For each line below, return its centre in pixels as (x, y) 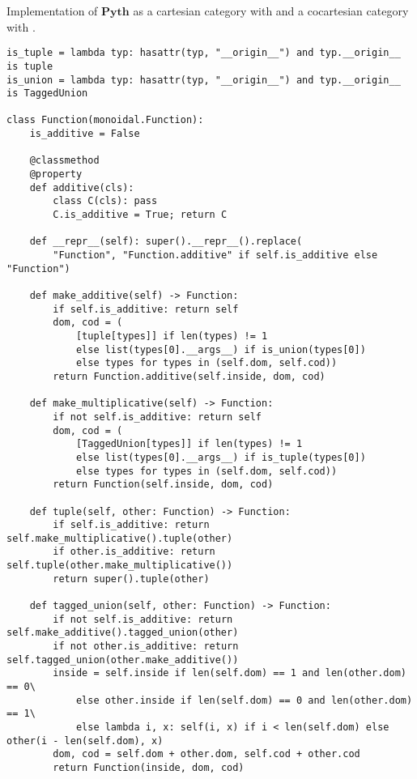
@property (56, 175)
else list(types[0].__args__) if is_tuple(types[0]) (221, 457)
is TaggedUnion (47, 94)
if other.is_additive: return (134, 552)
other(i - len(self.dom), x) (85, 741)
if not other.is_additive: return (146, 647)
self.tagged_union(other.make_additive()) (123, 660)
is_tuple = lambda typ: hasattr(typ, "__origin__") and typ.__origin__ (204, 53)
